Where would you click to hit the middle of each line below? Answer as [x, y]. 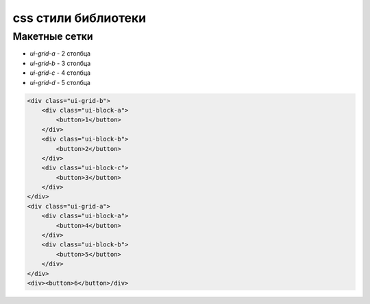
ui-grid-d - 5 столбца [60, 82]
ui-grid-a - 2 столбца [60, 54]
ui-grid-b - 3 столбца [60, 63]
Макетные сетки [53, 36]
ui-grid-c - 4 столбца [60, 73]
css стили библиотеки [79, 18]
